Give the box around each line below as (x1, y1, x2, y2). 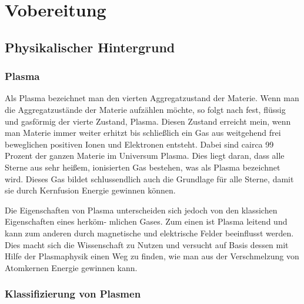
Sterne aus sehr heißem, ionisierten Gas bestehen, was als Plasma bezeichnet (5, 161, 280, 173)
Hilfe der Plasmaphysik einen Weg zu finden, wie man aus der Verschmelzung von (5, 250, 299, 262)
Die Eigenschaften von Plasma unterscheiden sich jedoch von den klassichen (5, 203, 278, 216)
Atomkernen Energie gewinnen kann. (5, 261, 138, 273)
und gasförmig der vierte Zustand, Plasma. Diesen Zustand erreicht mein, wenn (5, 115, 291, 127)
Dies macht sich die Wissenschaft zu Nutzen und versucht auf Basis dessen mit (5, 238, 289, 250)
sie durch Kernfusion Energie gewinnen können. (5, 184, 176, 196)
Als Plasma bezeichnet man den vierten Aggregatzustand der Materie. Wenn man (5, 92, 299, 104)
